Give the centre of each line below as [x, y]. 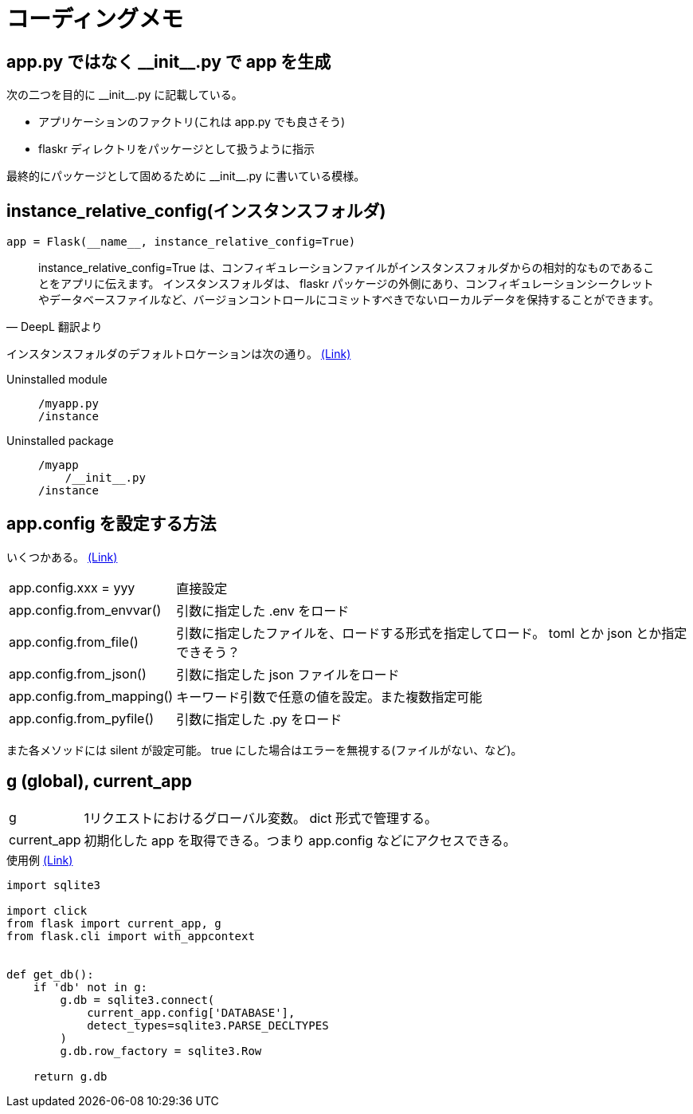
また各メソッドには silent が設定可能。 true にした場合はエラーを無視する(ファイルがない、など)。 [264, 750]
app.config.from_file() [74, 642]
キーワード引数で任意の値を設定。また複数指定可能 [329, 697]
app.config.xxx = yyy [72, 587]
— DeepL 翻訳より [55, 327]
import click [47, 910]
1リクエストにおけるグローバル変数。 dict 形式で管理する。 [260, 818]
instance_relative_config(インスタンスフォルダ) [196, 211]
